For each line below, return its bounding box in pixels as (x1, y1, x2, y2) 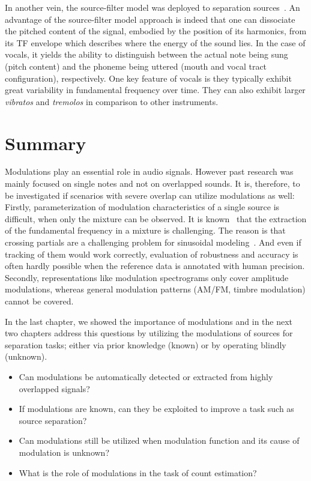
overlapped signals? (19, 382, 90, 395)
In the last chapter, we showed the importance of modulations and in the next (5, 315, 293, 327)
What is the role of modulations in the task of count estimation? (19, 466, 257, 479)
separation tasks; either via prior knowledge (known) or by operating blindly (5, 338, 286, 351)
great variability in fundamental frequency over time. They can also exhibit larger (5, 83, 306, 96)
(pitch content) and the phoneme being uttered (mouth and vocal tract (5, 59, 267, 72)
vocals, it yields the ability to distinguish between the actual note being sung (5, 48, 288, 61)
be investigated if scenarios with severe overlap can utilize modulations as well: (5, 189, 295, 201)
